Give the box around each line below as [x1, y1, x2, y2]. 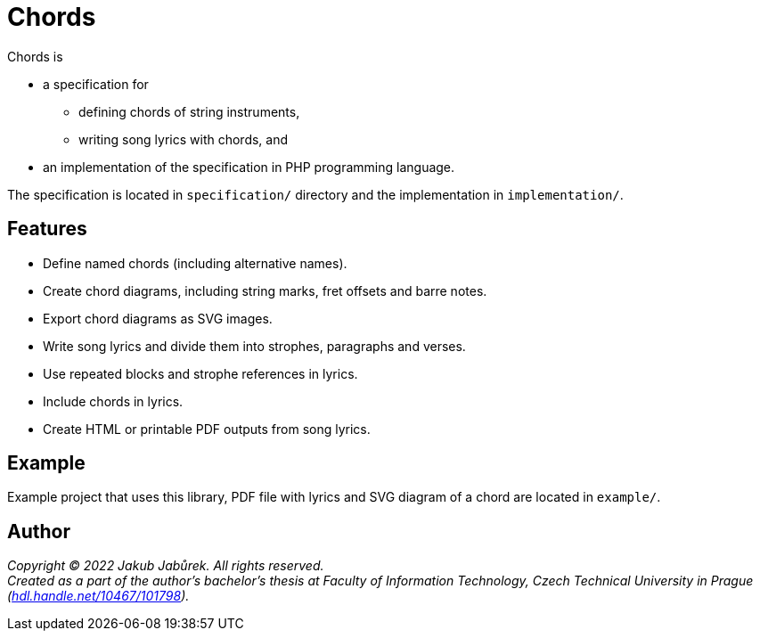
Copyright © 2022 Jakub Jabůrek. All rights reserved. [7, 558, 324, 574]
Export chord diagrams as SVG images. [43, 310, 273, 326]
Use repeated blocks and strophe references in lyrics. [43, 365, 358, 381]
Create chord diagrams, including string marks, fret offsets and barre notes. [43, 282, 487, 299]
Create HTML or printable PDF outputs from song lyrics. [43, 421, 371, 437]
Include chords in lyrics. [43, 393, 184, 409]
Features [7, 217, 87, 241]
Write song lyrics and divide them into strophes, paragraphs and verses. [43, 338, 466, 354]
